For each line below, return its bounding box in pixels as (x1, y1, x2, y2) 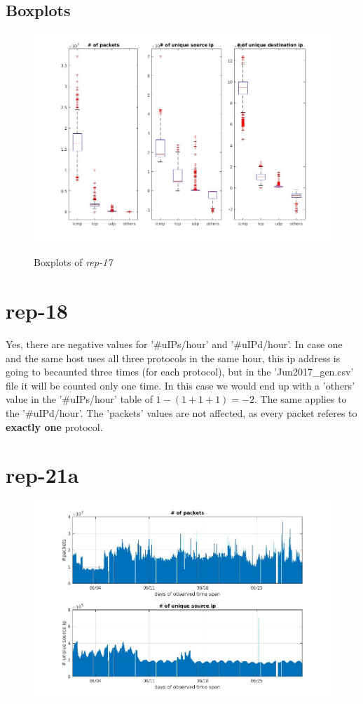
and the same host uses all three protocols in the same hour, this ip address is (6, 350, 341, 365)
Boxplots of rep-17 (34, 255, 113, 270)
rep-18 (6, 296, 68, 325)
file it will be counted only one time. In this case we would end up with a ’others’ (6, 378, 355, 392)
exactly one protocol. (6, 419, 103, 434)
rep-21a (6, 460, 79, 489)
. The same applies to (254, 392, 347, 406)
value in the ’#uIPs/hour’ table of (6, 392, 153, 406)
